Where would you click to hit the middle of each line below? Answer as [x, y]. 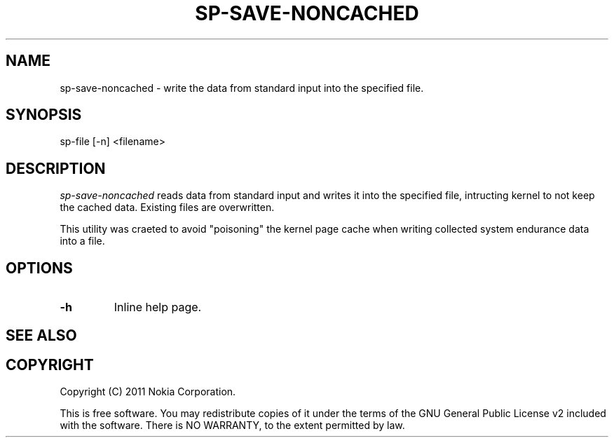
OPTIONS [39, 268]
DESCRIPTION [56, 168]
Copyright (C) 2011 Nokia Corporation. [148, 392]
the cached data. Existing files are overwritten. [167, 207]
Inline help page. [158, 307]
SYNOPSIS [44, 115]
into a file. [82, 241]
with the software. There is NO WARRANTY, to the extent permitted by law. [232, 425]
